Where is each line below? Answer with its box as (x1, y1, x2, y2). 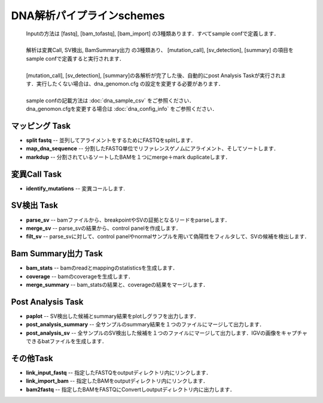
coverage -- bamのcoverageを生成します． (26, 272, 134, 280)
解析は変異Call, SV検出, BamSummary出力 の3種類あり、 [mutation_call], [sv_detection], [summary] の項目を (26, 47, 294, 54)
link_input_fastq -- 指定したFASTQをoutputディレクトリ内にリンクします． (26, 369, 212, 377)
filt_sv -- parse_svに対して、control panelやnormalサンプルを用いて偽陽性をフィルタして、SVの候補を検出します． (26, 233, 310, 240)
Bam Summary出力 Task (11, 249, 103, 259)
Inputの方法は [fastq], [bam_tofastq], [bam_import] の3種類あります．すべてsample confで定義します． (26, 30, 279, 37)
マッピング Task (11, 120, 71, 131)
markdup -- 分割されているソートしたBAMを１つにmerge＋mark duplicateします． (26, 153, 231, 160)
